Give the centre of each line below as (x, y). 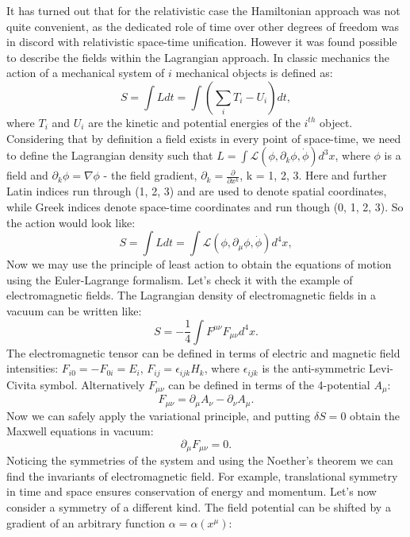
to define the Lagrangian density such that (110, 155)
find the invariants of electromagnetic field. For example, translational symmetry (202, 475)
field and (27, 175)
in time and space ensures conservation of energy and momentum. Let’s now (192, 491)
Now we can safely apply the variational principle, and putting (159, 415)
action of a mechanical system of (86, 73)
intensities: (33, 368)
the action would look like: (71, 222)
